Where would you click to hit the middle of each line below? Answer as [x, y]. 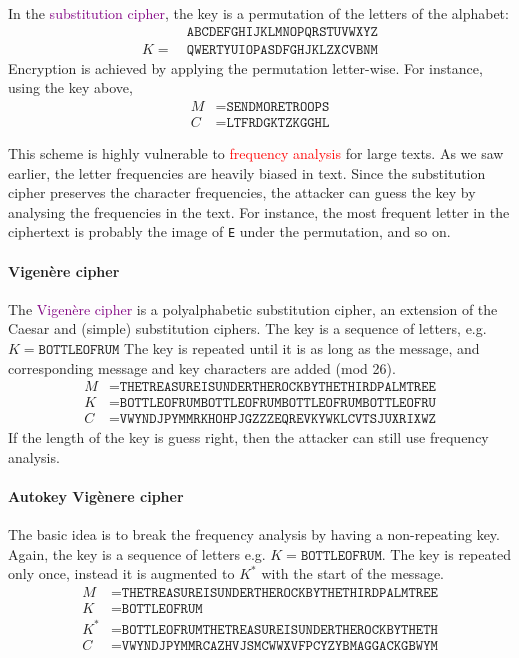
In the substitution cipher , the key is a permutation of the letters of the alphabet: [258, 13]
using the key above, [70, 87]
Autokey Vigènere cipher [96, 495]
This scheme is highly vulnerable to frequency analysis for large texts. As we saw [256, 152]
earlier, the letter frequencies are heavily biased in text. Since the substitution [247, 172]
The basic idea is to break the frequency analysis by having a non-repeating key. [254, 534]
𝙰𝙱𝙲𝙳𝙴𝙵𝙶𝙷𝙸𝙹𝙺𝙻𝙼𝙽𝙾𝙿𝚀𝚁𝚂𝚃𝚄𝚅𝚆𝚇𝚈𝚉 [282, 31]
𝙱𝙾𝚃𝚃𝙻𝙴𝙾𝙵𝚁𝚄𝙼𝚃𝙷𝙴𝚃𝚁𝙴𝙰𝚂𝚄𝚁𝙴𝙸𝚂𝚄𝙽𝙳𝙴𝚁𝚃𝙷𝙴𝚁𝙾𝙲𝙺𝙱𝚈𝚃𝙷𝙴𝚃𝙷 [279, 629]
